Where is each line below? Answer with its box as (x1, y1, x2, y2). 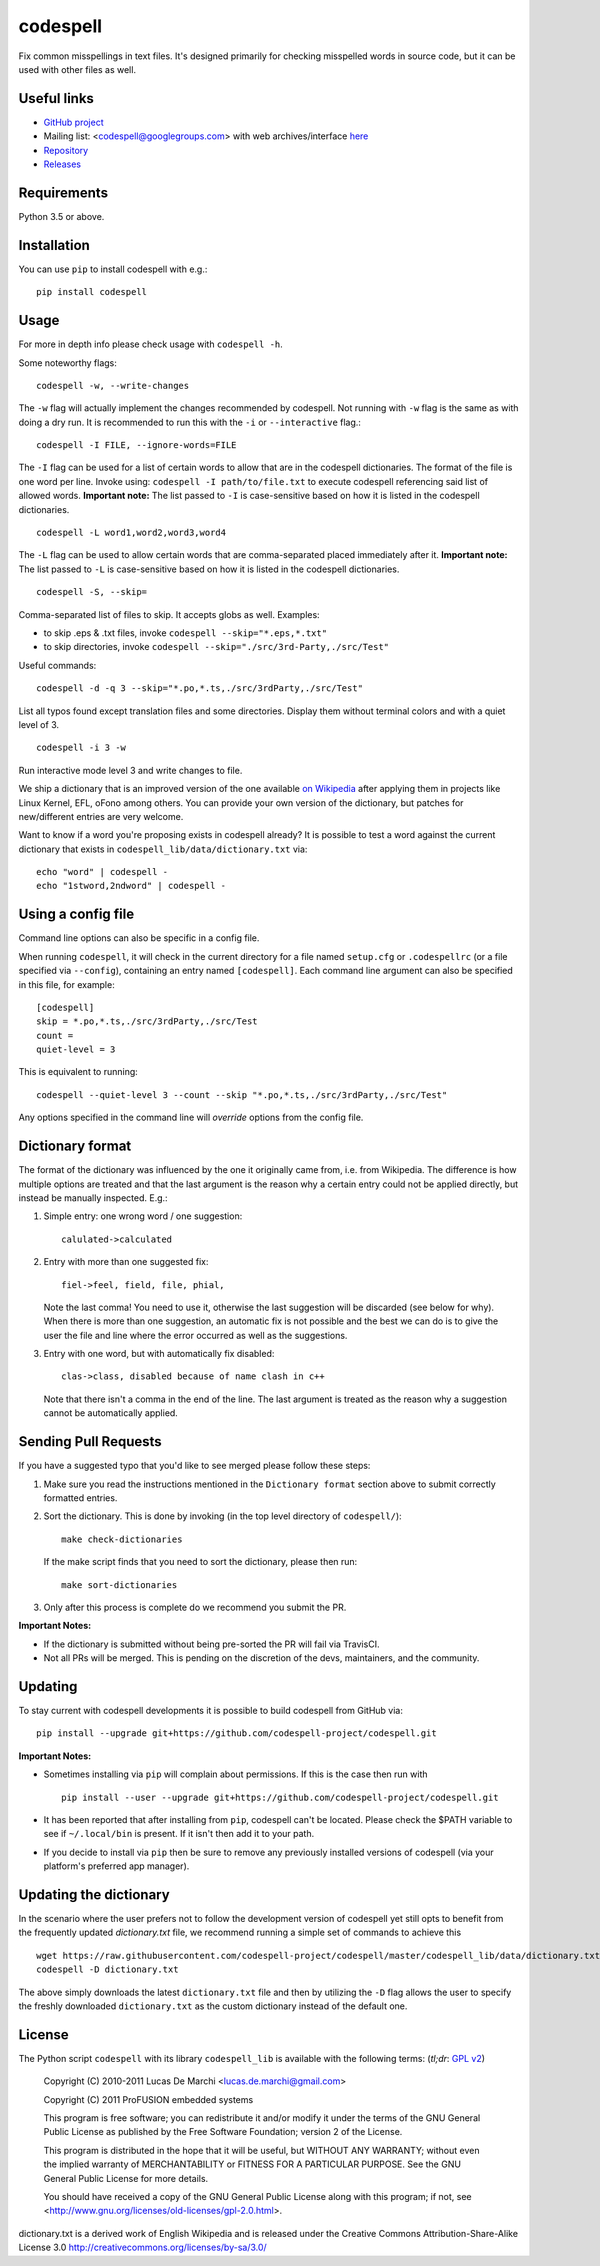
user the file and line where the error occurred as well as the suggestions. (43, 1329, 348, 1341)
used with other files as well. (18, 63, 137, 75)
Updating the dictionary (18, 1886, 170, 1903)
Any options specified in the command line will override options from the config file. (18, 1111, 364, 1124)
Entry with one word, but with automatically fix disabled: (43, 1348, 275, 1360)
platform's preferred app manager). (43, 1860, 190, 1872)
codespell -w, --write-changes (36, 380, 190, 391)
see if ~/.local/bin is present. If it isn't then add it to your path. (43, 1828, 315, 1840)
